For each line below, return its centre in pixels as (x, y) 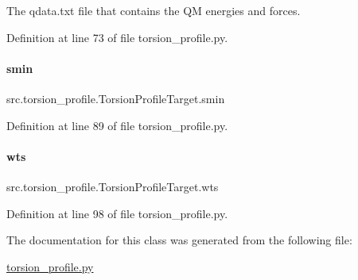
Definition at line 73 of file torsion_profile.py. (117, 37)
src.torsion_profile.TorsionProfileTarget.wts (113, 186)
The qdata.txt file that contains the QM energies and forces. (154, 10)
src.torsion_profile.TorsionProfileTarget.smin (116, 98)
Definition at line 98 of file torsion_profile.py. (117, 213)
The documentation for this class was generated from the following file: (179, 240)
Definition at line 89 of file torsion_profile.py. (117, 125)
